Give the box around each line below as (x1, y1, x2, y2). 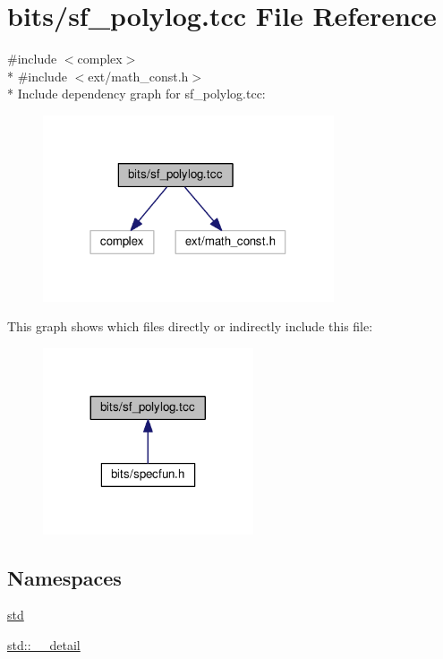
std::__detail (7, 636, 81, 654)
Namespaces (7, 563, 122, 591)
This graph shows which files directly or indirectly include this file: (7, 317, 373, 336)
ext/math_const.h (88, 66, 189, 85)
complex (77, 49, 123, 68)
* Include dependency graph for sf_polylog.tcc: (7, 84, 266, 103)
